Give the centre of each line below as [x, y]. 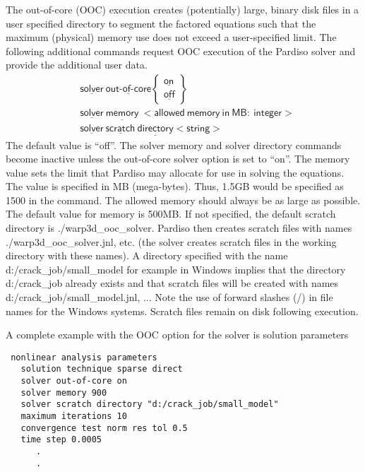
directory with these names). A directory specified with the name [147, 255]
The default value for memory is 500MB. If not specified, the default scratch [171, 214]
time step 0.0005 [61, 440]
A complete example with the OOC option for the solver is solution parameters [177, 335]
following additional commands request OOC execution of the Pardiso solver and [181, 51]
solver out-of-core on [74, 381]
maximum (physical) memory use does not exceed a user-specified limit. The [171, 37]
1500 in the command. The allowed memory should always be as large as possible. [183, 200]
